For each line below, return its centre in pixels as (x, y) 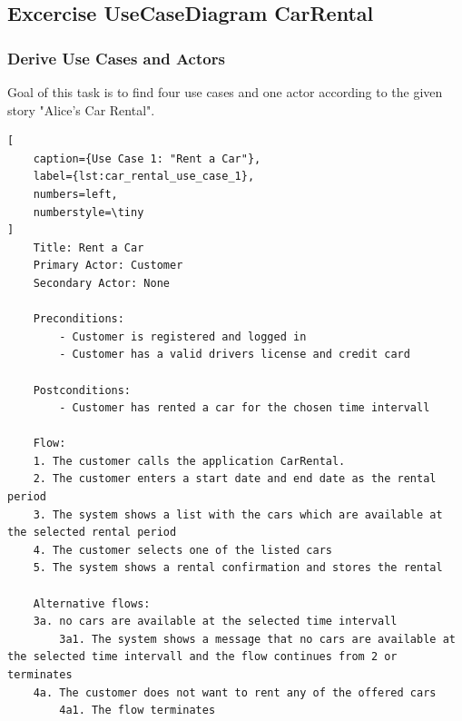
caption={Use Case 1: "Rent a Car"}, (147, 158)
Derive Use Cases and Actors (116, 58)
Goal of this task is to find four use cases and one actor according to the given (225, 92)
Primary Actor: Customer (108, 266)
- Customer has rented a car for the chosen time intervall (245, 408)
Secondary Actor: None (101, 283)
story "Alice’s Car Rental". (81, 109)
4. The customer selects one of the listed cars (182, 550)
